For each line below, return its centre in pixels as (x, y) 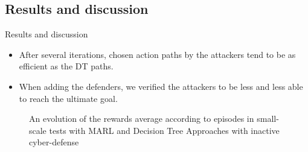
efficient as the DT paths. (66, 66)
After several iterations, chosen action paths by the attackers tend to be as (157, 54)
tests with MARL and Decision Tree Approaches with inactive (164, 130)
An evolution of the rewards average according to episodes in (142, 119)
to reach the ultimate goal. (68, 98)
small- (268, 119)
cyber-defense (54, 142)
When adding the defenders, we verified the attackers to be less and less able (161, 86)
